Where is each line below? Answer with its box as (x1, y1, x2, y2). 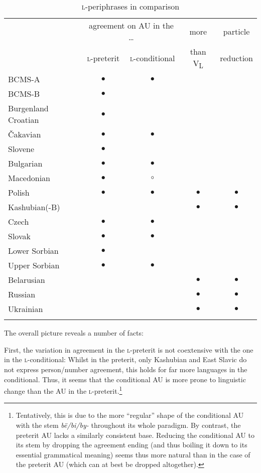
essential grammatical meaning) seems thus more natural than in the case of (16, 449, 250, 459)
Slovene (8, 143, 35, 155)
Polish (8, 187, 30, 199)
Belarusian (8, 274, 45, 286)
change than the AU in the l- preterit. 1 (4, 384, 122, 396)
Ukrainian (8, 303, 43, 315)
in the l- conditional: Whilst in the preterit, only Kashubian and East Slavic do (4, 354, 247, 365)
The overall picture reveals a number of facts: (4, 328, 144, 338)
